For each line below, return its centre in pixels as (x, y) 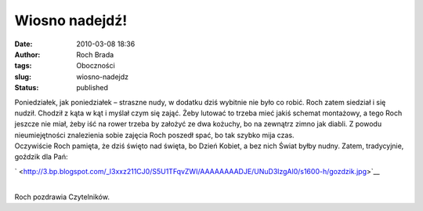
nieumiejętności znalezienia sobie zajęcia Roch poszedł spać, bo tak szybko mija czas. (154, 135)
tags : (23, 66)
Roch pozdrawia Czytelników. (62, 197)
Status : (27, 88)
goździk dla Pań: (41, 157)
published (92, 88)
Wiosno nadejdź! (71, 20)
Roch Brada (95, 54)
